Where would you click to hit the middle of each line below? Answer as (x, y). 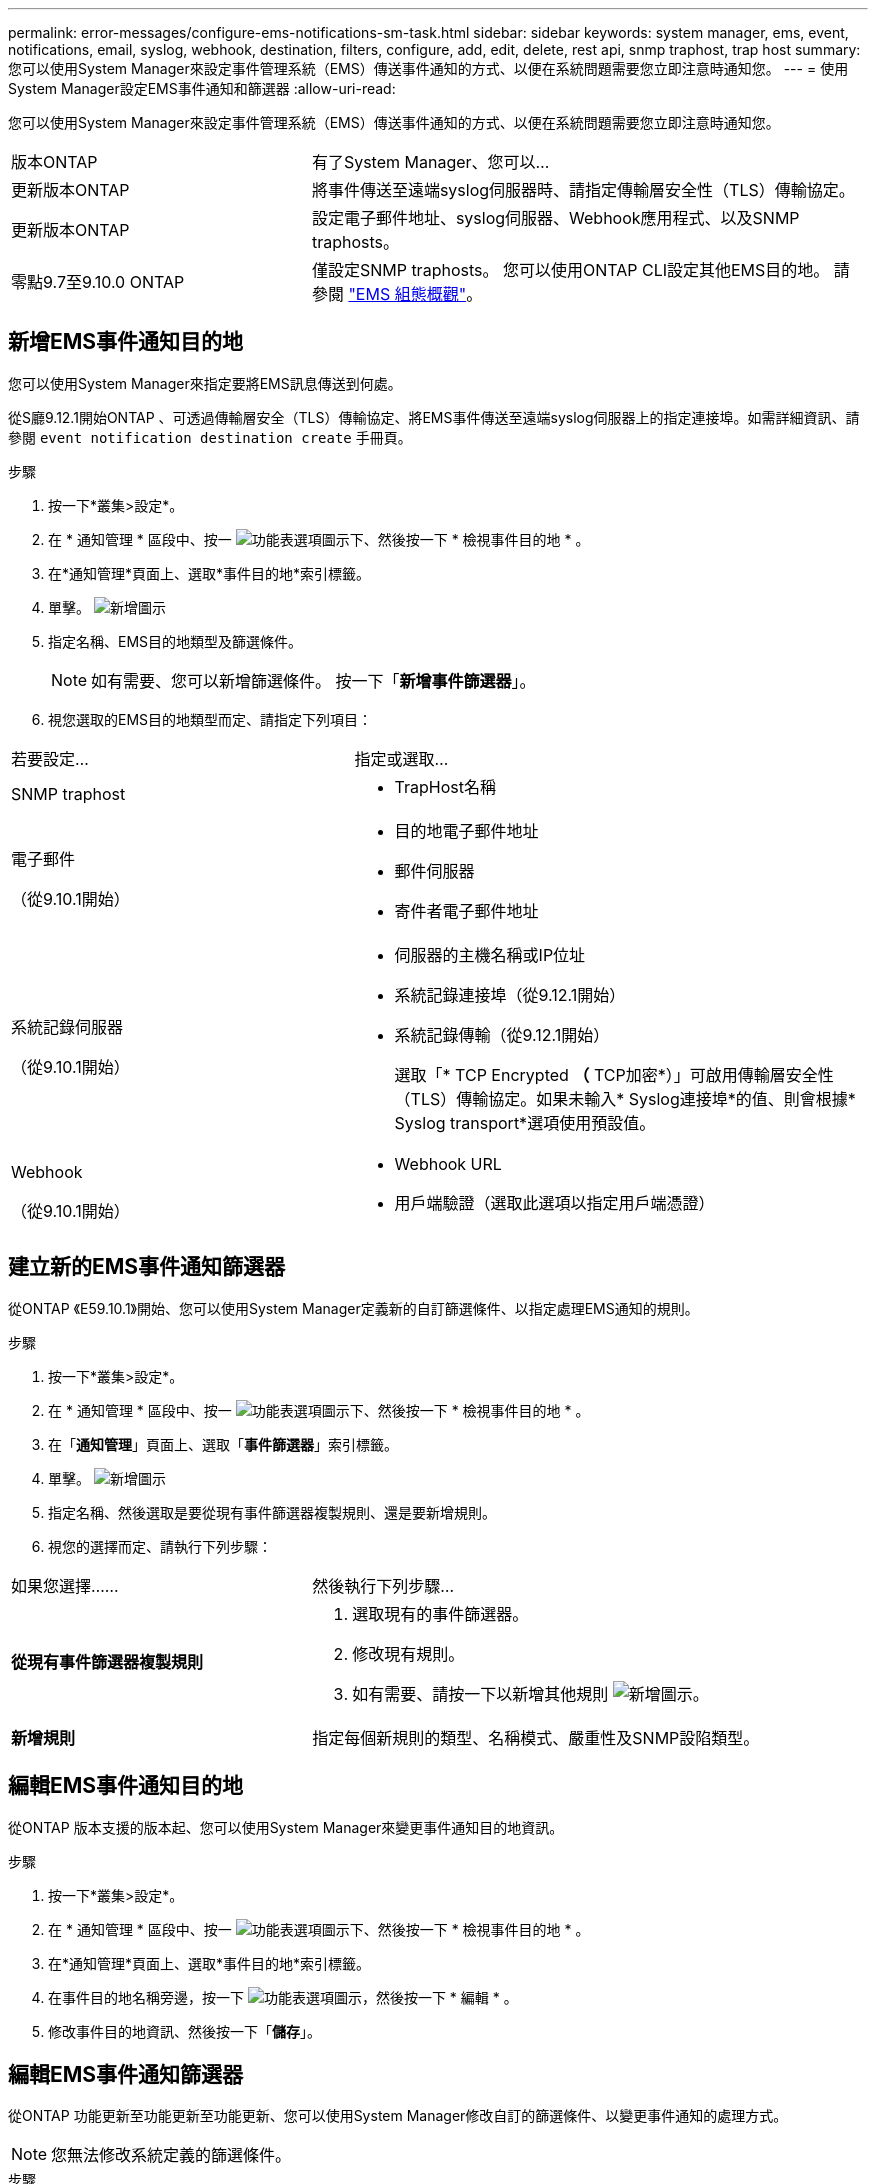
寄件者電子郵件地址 (466, 910)
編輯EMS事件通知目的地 (126, 1786)
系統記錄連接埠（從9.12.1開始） (510, 994)
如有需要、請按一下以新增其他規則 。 (530, 1693)
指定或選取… (401, 758)
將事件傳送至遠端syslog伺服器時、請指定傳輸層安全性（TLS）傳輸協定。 (583, 190)
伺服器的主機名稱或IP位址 (490, 954)
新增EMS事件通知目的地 (126, 342)
